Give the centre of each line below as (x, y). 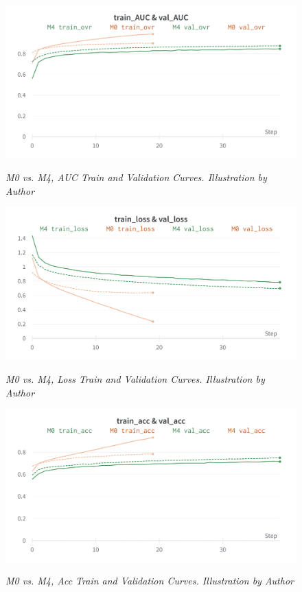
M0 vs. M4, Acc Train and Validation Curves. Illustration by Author (150, 581)
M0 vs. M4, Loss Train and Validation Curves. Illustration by (135, 379)
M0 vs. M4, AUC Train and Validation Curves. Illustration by (136, 177)
